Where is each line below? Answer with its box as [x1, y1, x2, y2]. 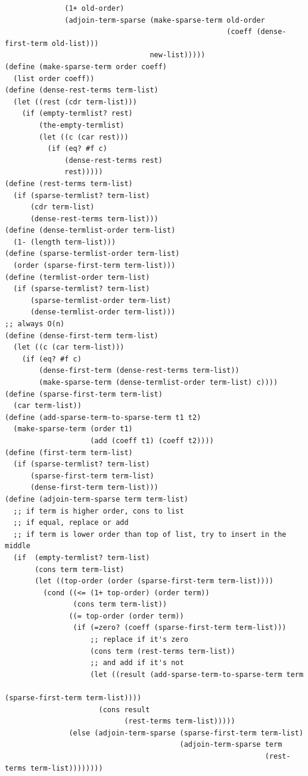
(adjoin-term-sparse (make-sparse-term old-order [64, 16, 265, 24]
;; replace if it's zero [90, 635, 188, 644]
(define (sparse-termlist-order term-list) [5, 249, 180, 258]
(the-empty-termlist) [39, 120, 125, 129]
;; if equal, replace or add [13, 518, 129, 527]
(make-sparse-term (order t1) [13, 425, 133, 434]
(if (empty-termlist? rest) [21, 109, 133, 118]
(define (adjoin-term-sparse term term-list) [5, 494, 188, 503]
